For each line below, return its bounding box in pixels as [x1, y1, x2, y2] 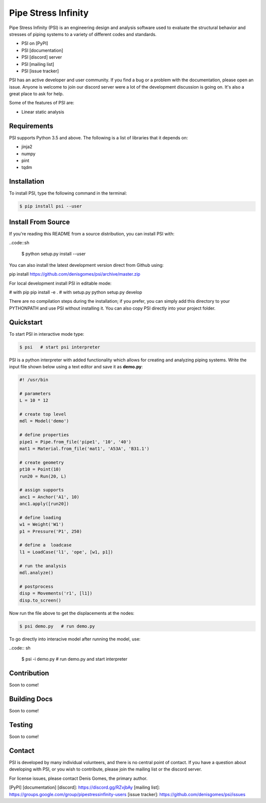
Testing [9, 720, 33, 729]
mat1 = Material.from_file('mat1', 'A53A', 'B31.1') [19, 446, 150, 451]
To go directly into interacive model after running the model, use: [9, 636, 141, 642]
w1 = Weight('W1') [19, 522, 64, 527]
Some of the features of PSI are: [9, 100, 74, 106]
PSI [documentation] [21, 47, 64, 53]
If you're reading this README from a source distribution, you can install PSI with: [9, 230, 175, 236]
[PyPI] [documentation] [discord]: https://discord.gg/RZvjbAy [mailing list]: [9, 784, 160, 790]
